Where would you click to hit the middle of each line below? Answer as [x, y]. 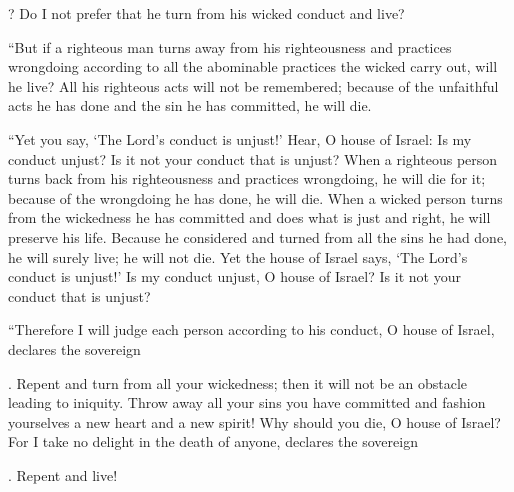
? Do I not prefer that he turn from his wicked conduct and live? [206, 13]
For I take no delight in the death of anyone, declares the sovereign [213, 441]
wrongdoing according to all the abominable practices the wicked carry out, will [253, 66]
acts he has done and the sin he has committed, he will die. [190, 105]
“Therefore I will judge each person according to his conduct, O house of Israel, [251, 329]
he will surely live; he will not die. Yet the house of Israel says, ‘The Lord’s [238, 256]
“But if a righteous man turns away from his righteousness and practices [230, 46]
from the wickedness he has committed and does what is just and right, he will [249, 217]
